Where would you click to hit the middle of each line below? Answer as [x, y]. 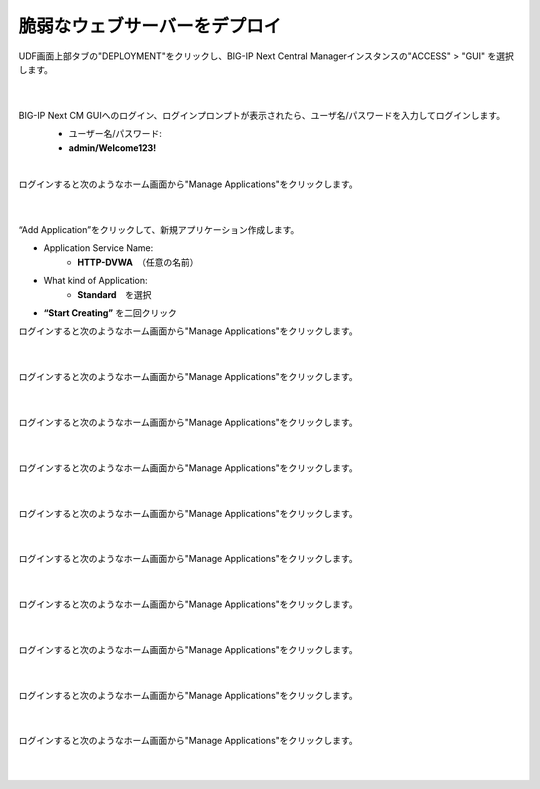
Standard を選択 [114, 294]
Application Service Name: [98, 248]
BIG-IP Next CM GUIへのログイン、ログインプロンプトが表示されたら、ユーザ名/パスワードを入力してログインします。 [261, 115]
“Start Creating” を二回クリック [110, 313]
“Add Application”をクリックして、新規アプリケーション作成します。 [159, 230]
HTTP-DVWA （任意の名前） [138, 262]
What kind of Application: [96, 281]
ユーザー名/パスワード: [115, 134]
